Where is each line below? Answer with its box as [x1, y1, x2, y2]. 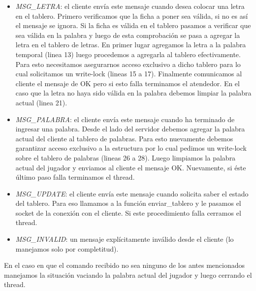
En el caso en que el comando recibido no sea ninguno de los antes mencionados [4, 260, 245, 270]
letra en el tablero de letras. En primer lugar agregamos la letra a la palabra [15, 39, 246, 50]
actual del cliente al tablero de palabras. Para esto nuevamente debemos [15, 133, 233, 143]
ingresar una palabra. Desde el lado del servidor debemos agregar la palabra [15, 124, 245, 134]
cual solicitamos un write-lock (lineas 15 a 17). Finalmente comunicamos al [15, 68, 242, 79]
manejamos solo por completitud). [15, 243, 119, 254]
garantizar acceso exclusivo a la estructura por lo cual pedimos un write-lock [15, 143, 247, 153]
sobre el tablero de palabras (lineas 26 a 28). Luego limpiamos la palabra [15, 152, 236, 162]
